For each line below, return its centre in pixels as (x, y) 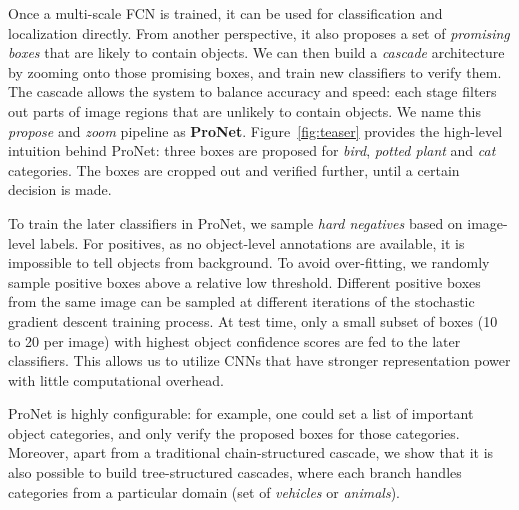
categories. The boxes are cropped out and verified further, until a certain (234, 169)
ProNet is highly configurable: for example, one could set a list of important (241, 413)
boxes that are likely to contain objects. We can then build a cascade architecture (256, 52)
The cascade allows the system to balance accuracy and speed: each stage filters (252, 91)
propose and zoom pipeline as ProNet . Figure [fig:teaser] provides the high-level (255, 130)
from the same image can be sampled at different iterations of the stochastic (241, 301)
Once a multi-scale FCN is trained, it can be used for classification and (225, 13)
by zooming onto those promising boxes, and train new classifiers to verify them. (255, 71)
